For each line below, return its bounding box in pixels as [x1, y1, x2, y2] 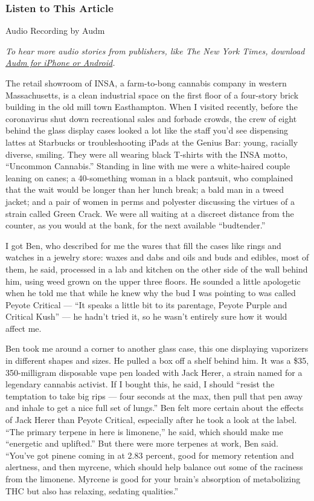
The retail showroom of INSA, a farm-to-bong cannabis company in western [5, 77, 287, 89]
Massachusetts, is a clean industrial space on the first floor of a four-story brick [5, 88, 299, 101]
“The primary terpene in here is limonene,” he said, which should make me [5, 425, 283, 438]
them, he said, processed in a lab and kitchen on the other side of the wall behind [5, 262, 308, 275]
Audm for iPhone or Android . [5, 56, 115, 69]
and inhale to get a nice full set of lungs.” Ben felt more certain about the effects [5, 401, 304, 414]
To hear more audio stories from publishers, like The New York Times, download [5, 44, 305, 57]
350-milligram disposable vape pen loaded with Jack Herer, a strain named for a [5, 366, 303, 378]
